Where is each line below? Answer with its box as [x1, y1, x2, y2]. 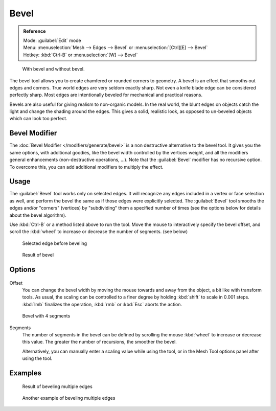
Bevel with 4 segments [22, 313, 71, 319]
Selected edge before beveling [22, 240, 87, 246]
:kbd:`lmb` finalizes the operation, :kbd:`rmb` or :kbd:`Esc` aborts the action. [22, 301, 182, 307]
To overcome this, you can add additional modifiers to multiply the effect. [9, 164, 164, 170]
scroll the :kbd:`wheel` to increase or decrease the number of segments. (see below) [9, 229, 188, 235]
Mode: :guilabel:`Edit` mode [23, 37, 81, 43]
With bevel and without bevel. [22, 66, 85, 72]
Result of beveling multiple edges [22, 383, 93, 390]
